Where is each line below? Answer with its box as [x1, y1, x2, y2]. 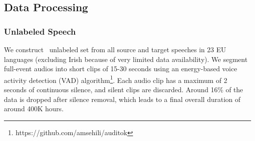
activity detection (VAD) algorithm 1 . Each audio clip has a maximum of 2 [4, 73, 228, 85]
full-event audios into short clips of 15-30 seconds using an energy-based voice [4, 63, 237, 74]
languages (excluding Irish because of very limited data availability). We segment [4, 54, 248, 64]
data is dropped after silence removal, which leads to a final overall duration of [4, 94, 241, 104]
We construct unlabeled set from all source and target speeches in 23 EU [4, 44, 226, 54]
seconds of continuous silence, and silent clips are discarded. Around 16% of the [4, 84, 243, 95]
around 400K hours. [4, 103, 64, 114]
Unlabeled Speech [4, 25, 76, 37]
